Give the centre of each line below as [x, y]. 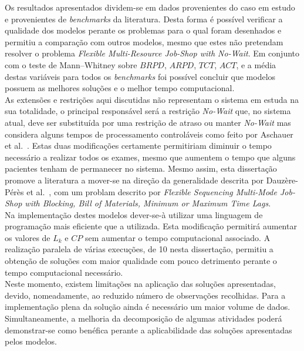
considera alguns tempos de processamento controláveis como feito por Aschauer [149, 134]
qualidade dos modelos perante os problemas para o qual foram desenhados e [143, 30]
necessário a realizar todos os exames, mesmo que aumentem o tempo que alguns [150, 157]
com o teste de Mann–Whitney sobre [71, 64]
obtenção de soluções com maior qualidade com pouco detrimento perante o [141, 261]
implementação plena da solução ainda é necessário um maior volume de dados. [148, 307]
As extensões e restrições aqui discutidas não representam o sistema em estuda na [152, 99]
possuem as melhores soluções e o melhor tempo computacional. [120, 88]
